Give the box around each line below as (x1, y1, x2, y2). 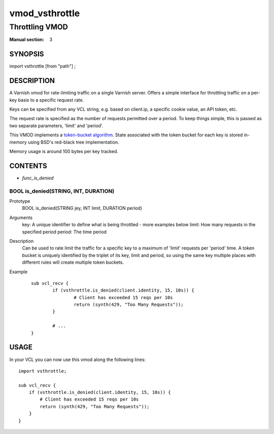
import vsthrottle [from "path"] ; (9, 63, 76, 69)
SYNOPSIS (9, 50, 44, 58)
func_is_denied (22, 175, 54, 181)
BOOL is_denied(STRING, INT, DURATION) (9, 188, 115, 195)
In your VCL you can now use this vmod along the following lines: (9, 356, 146, 363)
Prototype (9, 198, 30, 204)
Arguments (9, 214, 33, 221)
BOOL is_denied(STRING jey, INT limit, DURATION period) (22, 205, 142, 211)
